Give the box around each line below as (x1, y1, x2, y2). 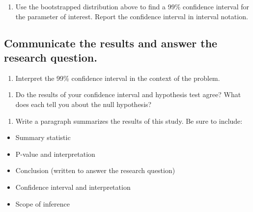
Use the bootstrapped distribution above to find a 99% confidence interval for (15, 1, 250, 11)
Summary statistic (15, 132, 71, 142)
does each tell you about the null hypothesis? (15, 99, 152, 109)
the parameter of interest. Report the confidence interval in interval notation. (15, 11, 248, 21)
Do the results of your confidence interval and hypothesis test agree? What (15, 89, 241, 100)
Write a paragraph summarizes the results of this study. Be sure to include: (15, 115, 243, 126)
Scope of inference (15, 198, 70, 209)
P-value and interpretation (15, 148, 95, 159)
